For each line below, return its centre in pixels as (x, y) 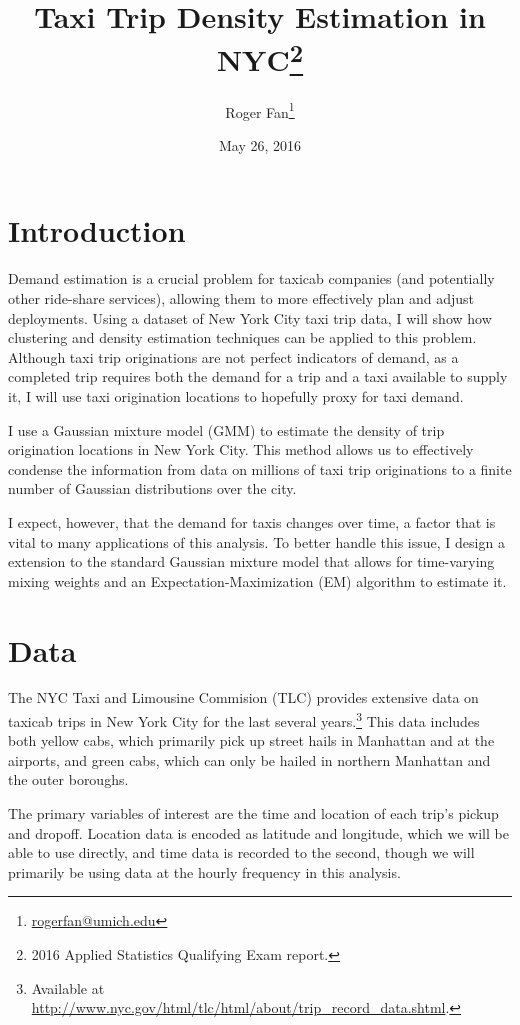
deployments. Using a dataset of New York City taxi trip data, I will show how (250, 317)
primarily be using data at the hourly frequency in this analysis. (204, 871)
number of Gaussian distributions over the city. (152, 488)
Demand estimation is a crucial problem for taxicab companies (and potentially (251, 278)
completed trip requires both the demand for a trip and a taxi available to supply (258, 376)
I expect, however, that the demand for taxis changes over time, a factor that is (252, 521)
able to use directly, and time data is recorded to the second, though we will (241, 852)
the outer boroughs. (68, 779)
